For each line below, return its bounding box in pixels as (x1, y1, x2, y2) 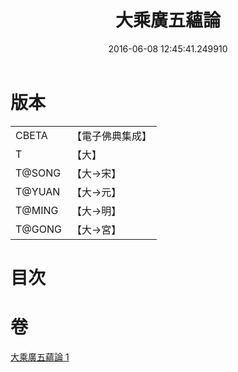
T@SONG (15, 166, 62, 180)
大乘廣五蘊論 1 (10, 351, 70, 363)
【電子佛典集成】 (71, 129, 152, 143)
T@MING (15, 203, 59, 217)
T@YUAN (15, 184, 61, 198)
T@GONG (15, 222, 62, 236)
